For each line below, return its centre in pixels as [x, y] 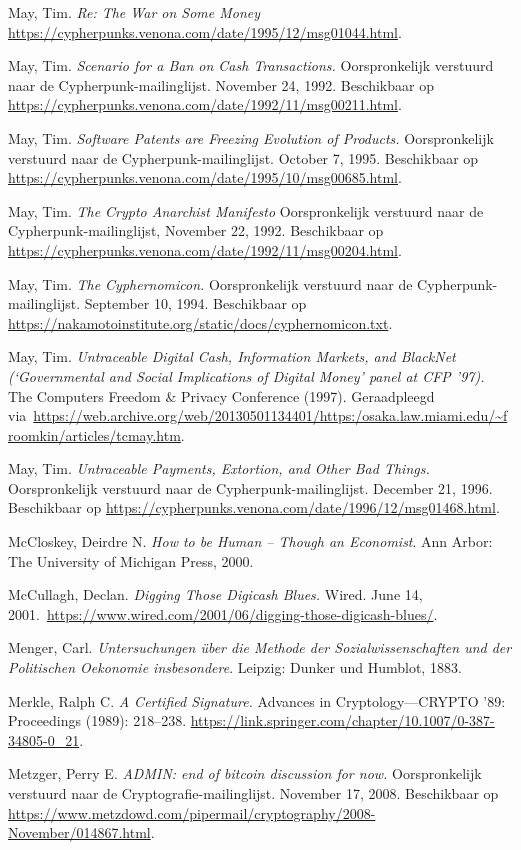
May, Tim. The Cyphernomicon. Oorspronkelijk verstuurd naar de [210, 283]
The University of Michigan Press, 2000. [131, 560]
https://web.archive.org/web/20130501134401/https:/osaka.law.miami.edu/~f [270, 415]
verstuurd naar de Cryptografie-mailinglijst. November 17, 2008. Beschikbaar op [253, 793]
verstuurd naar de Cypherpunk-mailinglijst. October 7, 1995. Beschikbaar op [243, 157]
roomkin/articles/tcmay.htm [94, 434]
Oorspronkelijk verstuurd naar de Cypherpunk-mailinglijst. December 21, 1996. [250, 487]
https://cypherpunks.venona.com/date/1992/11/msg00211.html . [205, 104]
